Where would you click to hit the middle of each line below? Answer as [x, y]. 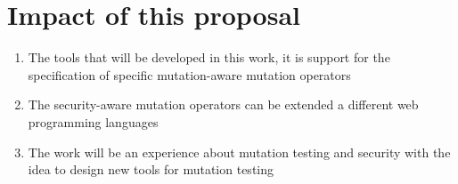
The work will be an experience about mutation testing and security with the [239, 152]
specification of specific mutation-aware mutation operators [189, 74]
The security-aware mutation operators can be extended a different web [223, 104]
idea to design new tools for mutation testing [151, 169]
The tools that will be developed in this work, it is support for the [209, 57]
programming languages [93, 121]
